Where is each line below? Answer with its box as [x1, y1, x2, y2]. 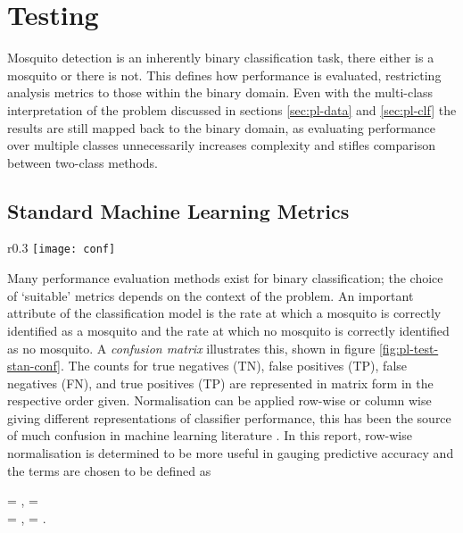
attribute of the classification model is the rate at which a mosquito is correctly [7, 304, 442, 322]
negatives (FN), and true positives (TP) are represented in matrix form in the [7, 373, 434, 392]
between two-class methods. [7, 153, 158, 171]
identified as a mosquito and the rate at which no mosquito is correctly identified [7, 321, 450, 339]
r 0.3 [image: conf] [7, 238, 116, 257]
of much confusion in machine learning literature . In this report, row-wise [7, 426, 412, 445]
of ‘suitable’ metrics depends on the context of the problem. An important [7, 286, 414, 304]
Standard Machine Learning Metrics [7, 196, 350, 224]
